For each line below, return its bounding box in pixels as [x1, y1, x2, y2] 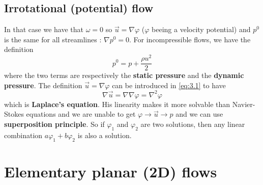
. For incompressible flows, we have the [129, 34, 251, 44]
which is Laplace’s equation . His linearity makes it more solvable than [4, 98, 230, 109]
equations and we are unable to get [26, 109, 136, 119]
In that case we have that [4, 24, 83, 35]
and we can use [176, 109, 223, 119]
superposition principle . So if [4, 119, 105, 129]
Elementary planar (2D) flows [4, 161, 217, 181]
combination [4, 129, 43, 140]
